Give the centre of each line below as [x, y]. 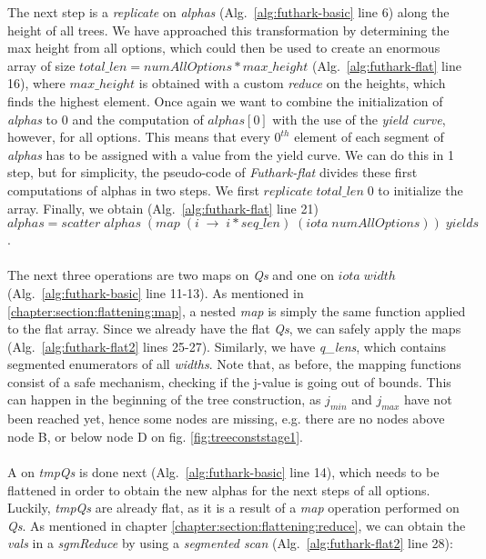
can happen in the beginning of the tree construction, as [164, 399]
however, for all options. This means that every [139, 137]
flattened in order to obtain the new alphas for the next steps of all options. [219, 489]
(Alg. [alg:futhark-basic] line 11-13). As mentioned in [156, 292]
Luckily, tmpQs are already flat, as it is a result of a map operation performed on [233, 508]
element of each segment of [369, 137]
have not [428, 399]
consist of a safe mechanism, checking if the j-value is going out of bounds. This [229, 381]
